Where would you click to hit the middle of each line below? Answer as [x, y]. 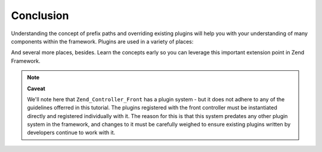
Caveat [36, 88]
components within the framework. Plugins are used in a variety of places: [102, 41]
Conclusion [40, 15]
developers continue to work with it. [71, 133]
